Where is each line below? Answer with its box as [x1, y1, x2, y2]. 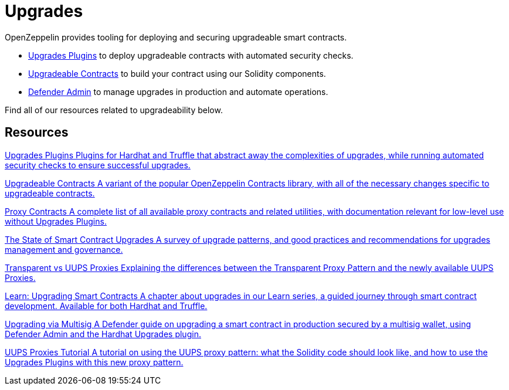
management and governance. [5, 244, 123, 255]
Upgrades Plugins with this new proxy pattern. [5, 357, 184, 367]
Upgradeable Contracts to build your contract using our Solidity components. [28, 68, 326, 79]
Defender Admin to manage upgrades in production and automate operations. [28, 86, 328, 97]
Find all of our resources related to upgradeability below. [5, 104, 223, 115]
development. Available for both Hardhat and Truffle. [5, 300, 208, 311]
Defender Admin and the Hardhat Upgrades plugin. [5, 328, 201, 339]
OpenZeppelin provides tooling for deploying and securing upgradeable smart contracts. [5, 32, 347, 42]
